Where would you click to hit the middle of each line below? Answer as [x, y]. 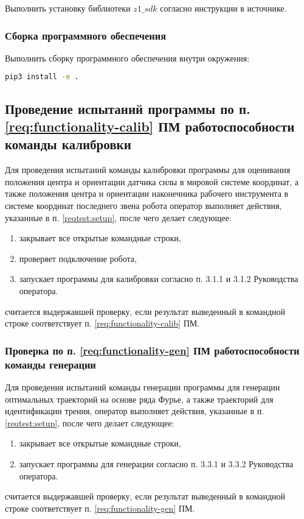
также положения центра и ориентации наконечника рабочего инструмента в [147, 193]
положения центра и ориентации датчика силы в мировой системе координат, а [152, 181]
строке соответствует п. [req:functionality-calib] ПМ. [102, 323]
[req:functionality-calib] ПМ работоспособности [150, 126]
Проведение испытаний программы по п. [128, 108]
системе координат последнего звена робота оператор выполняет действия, [143, 206]
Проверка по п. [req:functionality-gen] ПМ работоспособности [152, 350]
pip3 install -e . [42, 77]
